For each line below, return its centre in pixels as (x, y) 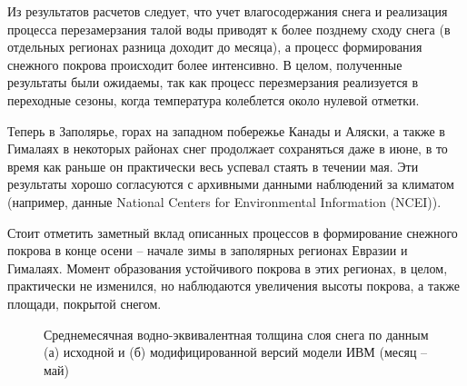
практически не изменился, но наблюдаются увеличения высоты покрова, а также (233, 286)
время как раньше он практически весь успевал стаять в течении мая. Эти (213, 166)
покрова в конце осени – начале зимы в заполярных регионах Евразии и (208, 250)
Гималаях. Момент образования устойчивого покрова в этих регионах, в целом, (228, 267)
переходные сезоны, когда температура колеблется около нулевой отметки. (214, 99)
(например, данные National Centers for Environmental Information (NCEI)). (224, 201)
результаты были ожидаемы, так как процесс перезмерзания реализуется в (213, 82)
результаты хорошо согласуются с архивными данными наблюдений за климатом (231, 184)
